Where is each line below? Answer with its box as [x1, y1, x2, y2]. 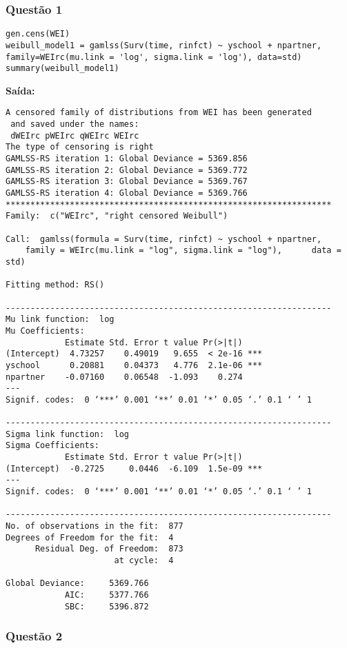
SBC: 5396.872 [64, 601, 149, 611]
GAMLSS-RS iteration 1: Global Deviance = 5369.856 [6, 154, 248, 164]
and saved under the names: [10, 119, 139, 130]
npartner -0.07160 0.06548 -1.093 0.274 [6, 372, 243, 382]
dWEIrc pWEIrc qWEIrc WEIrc [10, 130, 139, 141]
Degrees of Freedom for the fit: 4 [6, 532, 174, 543]
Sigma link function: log [6, 429, 129, 439]
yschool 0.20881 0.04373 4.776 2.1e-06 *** [6, 360, 263, 370]
